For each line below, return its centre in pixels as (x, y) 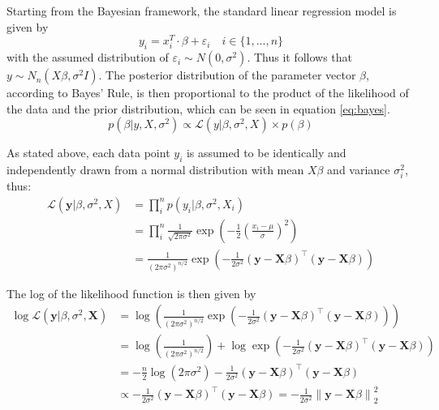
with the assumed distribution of (88, 57)
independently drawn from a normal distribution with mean (155, 170)
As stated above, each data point (88, 153)
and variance (359, 170)
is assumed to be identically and (266, 153)
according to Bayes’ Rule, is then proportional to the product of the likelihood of (208, 93)
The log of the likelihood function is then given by (131, 293)
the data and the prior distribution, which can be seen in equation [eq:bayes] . (198, 108)
